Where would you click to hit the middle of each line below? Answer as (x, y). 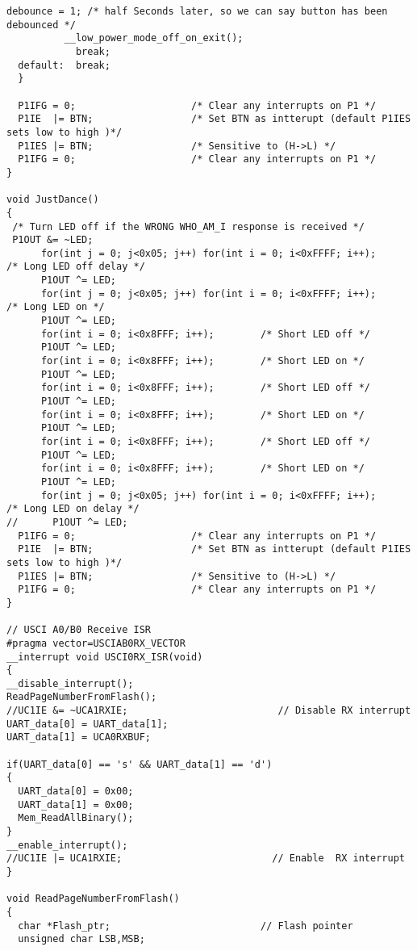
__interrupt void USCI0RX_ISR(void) (105, 657)
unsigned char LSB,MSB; (81, 939)
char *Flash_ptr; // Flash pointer (186, 926)
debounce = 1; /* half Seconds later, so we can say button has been (197, 11)
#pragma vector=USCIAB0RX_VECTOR (96, 643)
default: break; (64, 65)
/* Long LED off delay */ (76, 267)
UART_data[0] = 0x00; (76, 792)
